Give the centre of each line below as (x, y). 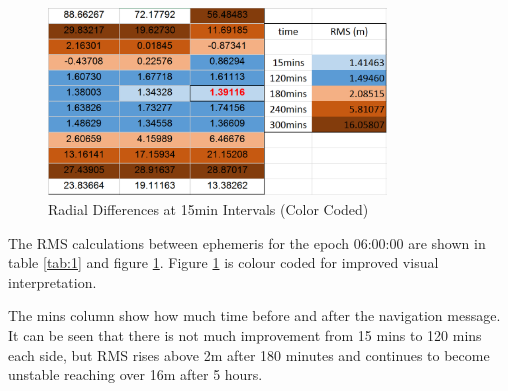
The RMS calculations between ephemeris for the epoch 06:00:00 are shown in (247, 242)
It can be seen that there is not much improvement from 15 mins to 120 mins (245, 335)
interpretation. (52, 281)
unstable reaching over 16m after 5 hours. (135, 374)
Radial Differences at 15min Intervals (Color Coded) (208, 209)
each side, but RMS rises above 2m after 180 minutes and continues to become (249, 354)
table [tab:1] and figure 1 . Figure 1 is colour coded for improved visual (223, 262)
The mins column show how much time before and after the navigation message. (254, 315)
